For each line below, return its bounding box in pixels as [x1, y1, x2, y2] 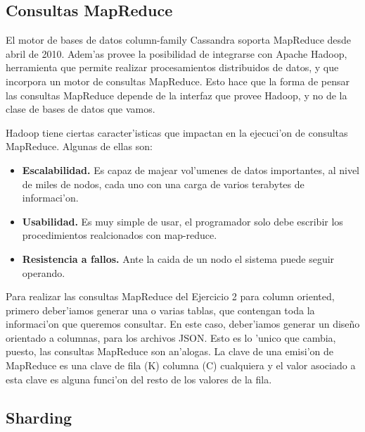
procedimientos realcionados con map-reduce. [22, 228, 217, 242]
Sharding [6, 406, 72, 428]
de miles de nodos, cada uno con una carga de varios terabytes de [22, 176, 305, 191]
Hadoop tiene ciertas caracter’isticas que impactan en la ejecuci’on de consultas [6, 125, 348, 140]
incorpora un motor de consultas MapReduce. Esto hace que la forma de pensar [6, 73, 350, 88]
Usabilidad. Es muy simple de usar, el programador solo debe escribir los [22, 214, 343, 228]
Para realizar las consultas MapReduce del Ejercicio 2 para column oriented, [6, 289, 335, 304]
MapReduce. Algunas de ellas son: [6, 139, 153, 154]
